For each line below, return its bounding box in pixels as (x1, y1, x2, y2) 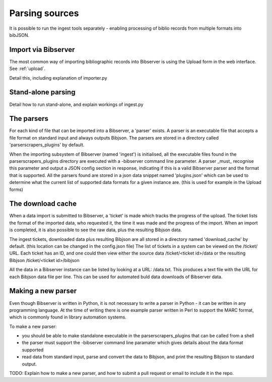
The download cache (9, 200, 77, 208)
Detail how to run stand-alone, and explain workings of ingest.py (9, 101, 144, 107)
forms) (9, 186, 24, 193)
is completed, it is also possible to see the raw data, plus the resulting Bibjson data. (9, 227, 182, 233)
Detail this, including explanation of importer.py (9, 75, 108, 81)
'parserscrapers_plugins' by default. (9, 142, 85, 148)
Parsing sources (9, 8, 79, 19)
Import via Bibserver (9, 45, 75, 54)
